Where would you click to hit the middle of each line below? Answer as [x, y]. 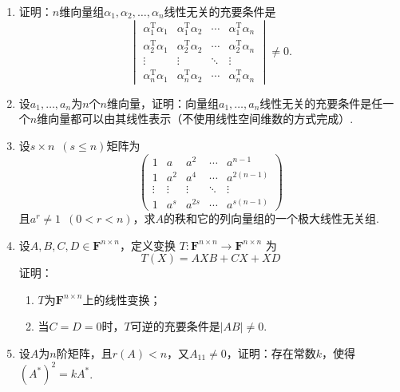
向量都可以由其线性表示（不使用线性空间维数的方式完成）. [201, 119]
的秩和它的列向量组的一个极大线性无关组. [271, 218]
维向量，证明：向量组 [162, 103]
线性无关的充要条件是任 [321, 103]
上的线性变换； [122, 299]
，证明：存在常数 [271, 352]
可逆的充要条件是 [175, 326]
